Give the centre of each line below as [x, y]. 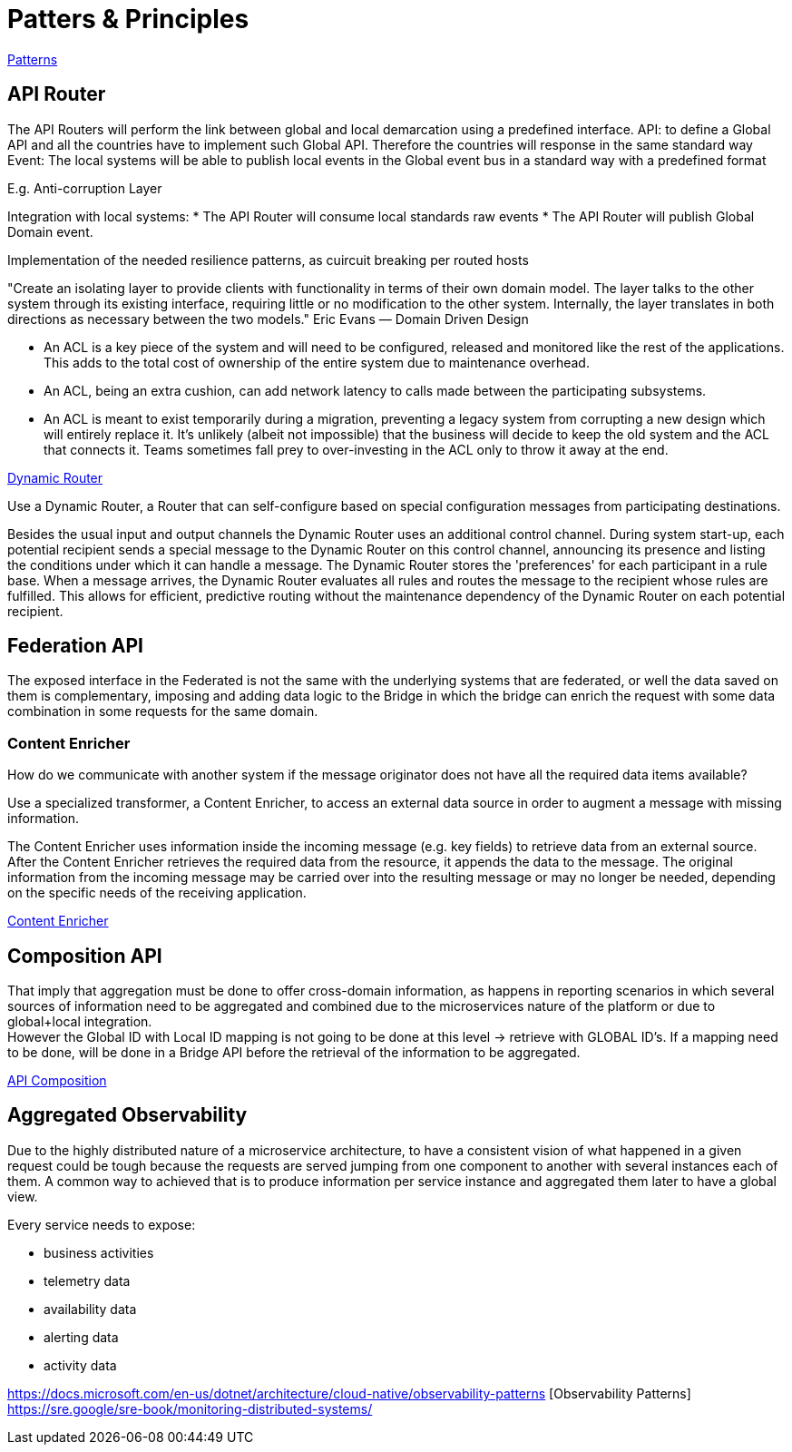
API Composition [57, 1081]
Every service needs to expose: [102, 1224]
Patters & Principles [128, 19]
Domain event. [50, 231]
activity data [80, 1365]
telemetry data [87, 1280]
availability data [90, 1309]
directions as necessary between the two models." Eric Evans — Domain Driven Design [268, 319]
